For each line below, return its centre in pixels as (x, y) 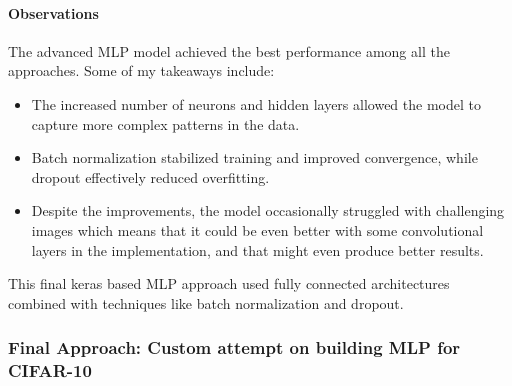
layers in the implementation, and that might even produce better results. (257, 249)
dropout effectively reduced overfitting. (150, 176)
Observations (53, 12)
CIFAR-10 (50, 370)
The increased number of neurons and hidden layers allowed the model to (256, 103)
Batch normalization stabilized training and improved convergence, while (254, 157)
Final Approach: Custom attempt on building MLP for (234, 347)
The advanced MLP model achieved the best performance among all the (229, 50)
